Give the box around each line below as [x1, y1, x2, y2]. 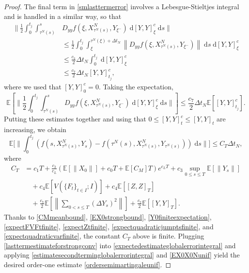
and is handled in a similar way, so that [4, 11, 122, 21]
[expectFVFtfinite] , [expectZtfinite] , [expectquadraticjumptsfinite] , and [4, 221, 214, 231]
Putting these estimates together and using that [4, 114, 146, 124]
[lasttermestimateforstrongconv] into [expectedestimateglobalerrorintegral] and [4, 240, 236, 250]
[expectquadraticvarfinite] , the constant [4, 231, 121, 241]
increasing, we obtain [4, 124, 66, 135]
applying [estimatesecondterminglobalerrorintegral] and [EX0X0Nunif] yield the [4, 250, 240, 260]
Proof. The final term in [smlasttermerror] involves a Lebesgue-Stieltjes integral [4, 1, 239, 11]
